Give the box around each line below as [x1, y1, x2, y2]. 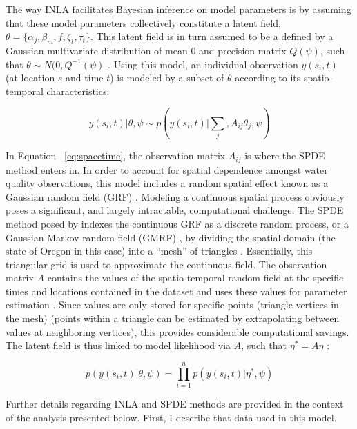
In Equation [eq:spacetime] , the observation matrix [6, 148, 226, 163]
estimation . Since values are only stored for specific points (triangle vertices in [6, 297, 339, 312]
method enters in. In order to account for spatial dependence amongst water [6, 162, 328, 177]
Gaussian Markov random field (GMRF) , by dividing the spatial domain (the [6, 230, 336, 244]
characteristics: [46, 83, 110, 98]
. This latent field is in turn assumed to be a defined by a [90, 29, 334, 43]
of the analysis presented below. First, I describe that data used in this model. [6, 410, 337, 424]
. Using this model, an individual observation [108, 57, 298, 71]
